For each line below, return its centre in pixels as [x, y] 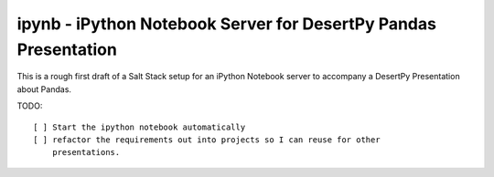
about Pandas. [44, 89]
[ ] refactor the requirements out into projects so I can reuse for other [207, 140]
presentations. [86, 152]
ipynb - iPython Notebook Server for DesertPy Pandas [226, 24]
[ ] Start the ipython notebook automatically [140, 127]
